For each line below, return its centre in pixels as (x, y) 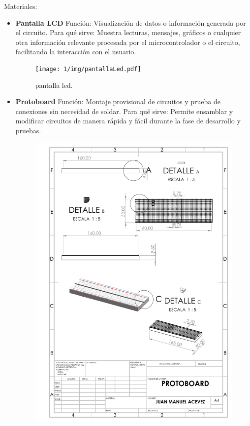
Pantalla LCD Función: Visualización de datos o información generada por (131, 22)
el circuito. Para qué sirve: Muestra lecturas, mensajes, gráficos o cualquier (128, 32)
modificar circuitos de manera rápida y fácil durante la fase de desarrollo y (128, 121)
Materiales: (21, 6)
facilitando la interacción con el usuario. (76, 52)
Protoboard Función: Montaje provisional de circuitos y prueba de (118, 101)
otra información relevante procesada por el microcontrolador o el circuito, (128, 42)
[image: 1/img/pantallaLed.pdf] (88, 69)
